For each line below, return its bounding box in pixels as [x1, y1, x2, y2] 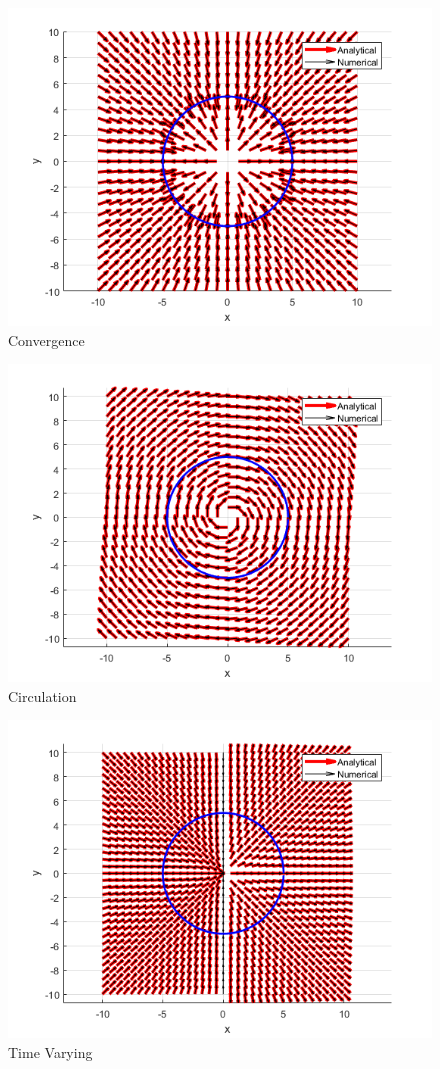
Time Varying [8, 1041, 93, 1062]
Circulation [8, 685, 77, 706]
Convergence [8, 329, 85, 350]
